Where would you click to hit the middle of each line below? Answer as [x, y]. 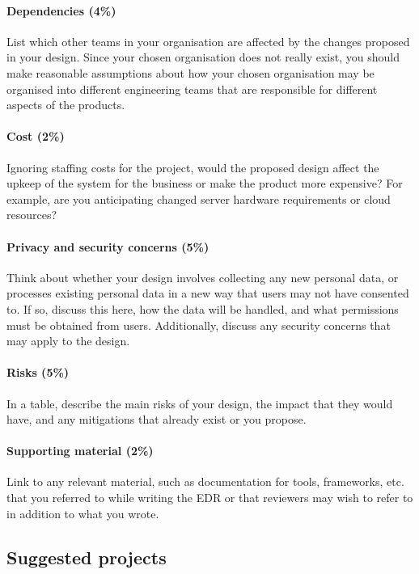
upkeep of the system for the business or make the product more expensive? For [205, 183]
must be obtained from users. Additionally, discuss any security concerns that [199, 325]
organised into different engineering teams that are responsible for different [192, 89]
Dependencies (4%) [61, 10]
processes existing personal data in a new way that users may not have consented [208, 293]
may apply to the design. [68, 341]
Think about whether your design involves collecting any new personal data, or [203, 277]
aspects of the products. [66, 105]
